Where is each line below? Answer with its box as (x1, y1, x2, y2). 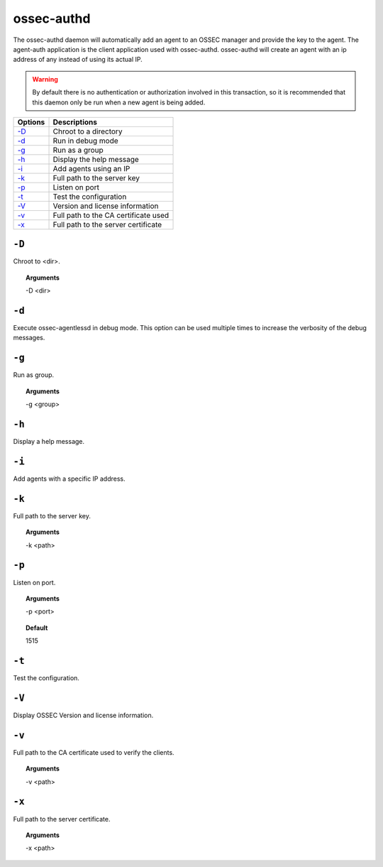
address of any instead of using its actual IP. (13, 55, 143, 64)
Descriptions (52, 117, 97, 127)
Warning (32, 75, 58, 83)
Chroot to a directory (52, 126, 123, 136)
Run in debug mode (52, 136, 118, 146)
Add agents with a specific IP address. (13, 474, 126, 483)
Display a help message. (13, 437, 85, 446)
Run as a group (52, 145, 104, 155)
